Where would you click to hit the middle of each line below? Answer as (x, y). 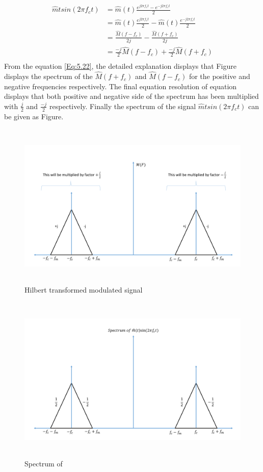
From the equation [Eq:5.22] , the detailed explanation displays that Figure (120, 66)
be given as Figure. (34, 116)
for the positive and (219, 76)
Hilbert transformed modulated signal (84, 290)
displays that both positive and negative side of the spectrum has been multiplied (131, 96)
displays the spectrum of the (48, 76)
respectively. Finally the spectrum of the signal (123, 106)
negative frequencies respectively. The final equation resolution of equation (121, 86)
